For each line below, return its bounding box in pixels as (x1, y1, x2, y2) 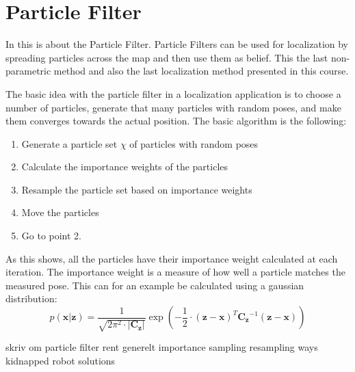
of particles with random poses (129, 136, 259, 150)
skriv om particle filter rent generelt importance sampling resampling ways (5, 340, 318, 354)
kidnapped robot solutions (5, 353, 116, 367)
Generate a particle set (21, 136, 118, 150)
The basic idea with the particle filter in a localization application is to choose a (5, 86, 341, 101)
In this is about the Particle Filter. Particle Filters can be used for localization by (5, 37, 349, 51)
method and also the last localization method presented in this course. (53, 64, 349, 78)
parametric (5, 64, 51, 78)
